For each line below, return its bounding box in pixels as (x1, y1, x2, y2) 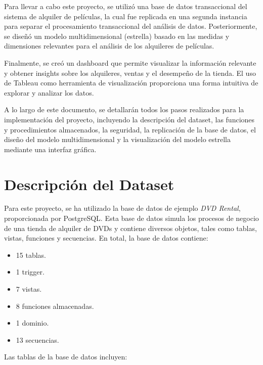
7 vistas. (16, 284, 42, 294)
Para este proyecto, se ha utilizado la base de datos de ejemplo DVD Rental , (4, 203, 241, 213)
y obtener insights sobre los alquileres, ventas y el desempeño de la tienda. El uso (4, 67, 256, 78)
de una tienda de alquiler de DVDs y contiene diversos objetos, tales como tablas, (4, 222, 257, 233)
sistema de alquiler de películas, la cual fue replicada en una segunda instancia (4, 11, 247, 21)
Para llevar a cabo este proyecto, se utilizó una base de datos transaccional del (4, 1, 247, 11)
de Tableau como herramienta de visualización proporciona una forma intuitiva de (4, 77, 258, 88)
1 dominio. (16, 317, 49, 328)
